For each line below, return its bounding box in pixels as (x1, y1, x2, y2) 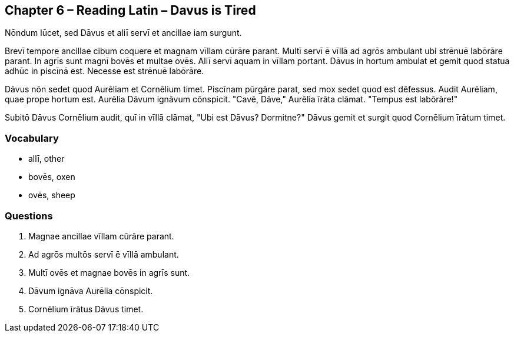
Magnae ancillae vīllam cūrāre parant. (28, 231, 174, 241)
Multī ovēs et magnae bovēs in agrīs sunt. (28, 267, 190, 278)
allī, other (28, 154, 65, 164)
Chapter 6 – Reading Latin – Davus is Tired (5, 3, 256, 18)
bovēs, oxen (28, 172, 75, 182)
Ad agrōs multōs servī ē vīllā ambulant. (28, 249, 179, 259)
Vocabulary (5, 132, 59, 144)
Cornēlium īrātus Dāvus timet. (28, 303, 144, 314)
